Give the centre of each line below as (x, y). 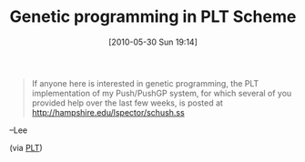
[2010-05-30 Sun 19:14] (152, 42)
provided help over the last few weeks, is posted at (127, 103)
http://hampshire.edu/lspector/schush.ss (108, 112)
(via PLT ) (26, 147)
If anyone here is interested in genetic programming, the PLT (145, 83)
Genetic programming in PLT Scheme (153, 17)
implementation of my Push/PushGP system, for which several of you (162, 93)
